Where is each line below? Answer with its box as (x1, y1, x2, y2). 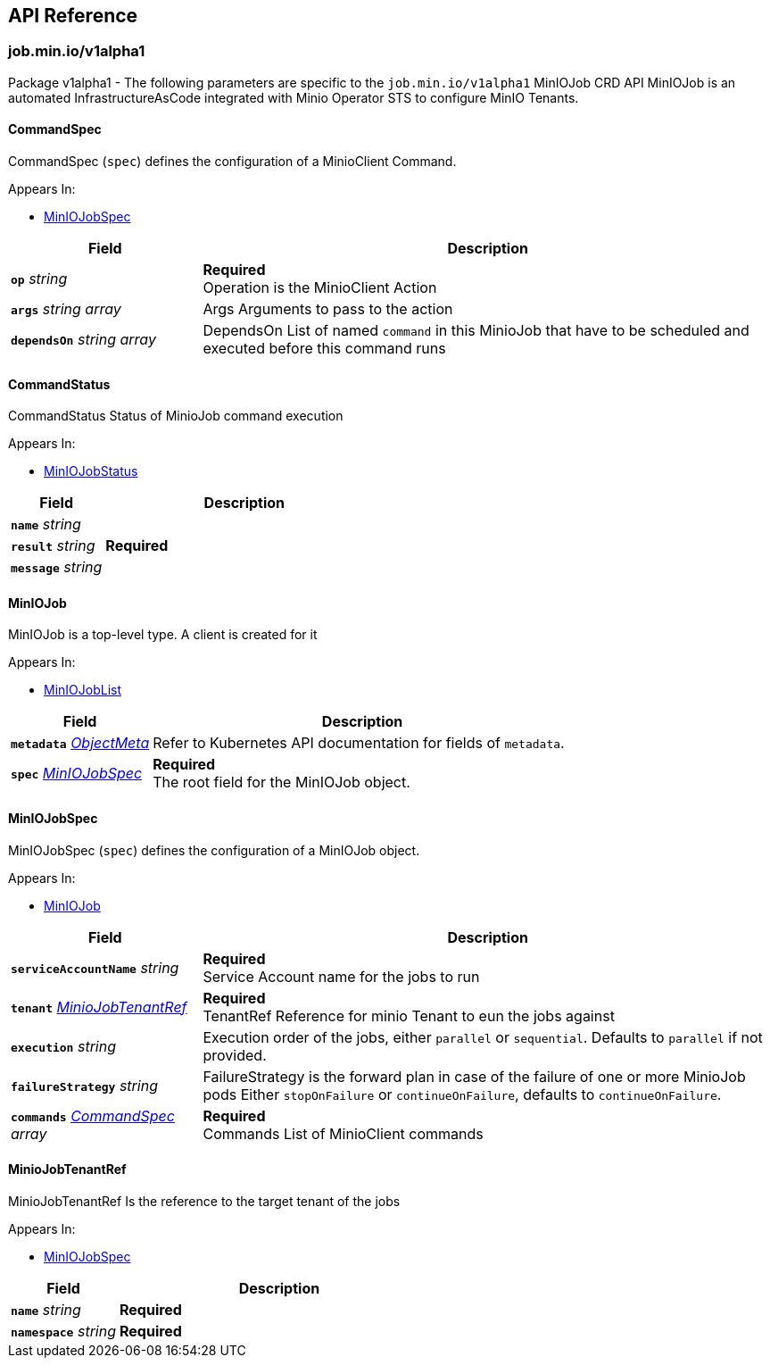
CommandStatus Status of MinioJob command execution (8, 408, 344, 424)
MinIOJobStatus (44, 463, 138, 479)
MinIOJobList (44, 682, 122, 698)
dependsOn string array (11, 330, 156, 349)
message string (11, 558, 103, 577)
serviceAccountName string (11, 958, 179, 977)
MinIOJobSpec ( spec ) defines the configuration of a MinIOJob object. (8, 842, 420, 858)
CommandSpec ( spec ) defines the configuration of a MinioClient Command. (8, 154, 457, 170)
